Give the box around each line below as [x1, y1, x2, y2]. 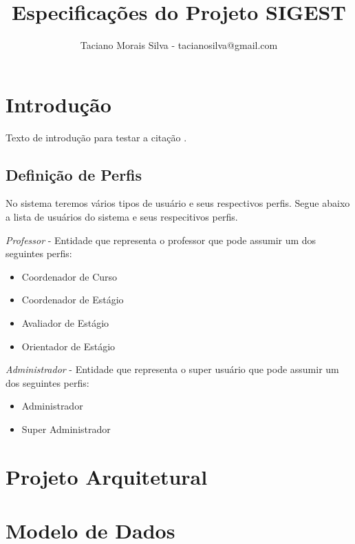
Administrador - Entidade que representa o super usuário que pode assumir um [6, 362, 339, 376]
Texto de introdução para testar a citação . [6, 130, 187, 144]
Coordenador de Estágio [21, 292, 124, 307]
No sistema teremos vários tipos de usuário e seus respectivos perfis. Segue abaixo [6, 196, 350, 210]
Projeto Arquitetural [6, 462, 208, 490]
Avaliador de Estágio [21, 316, 109, 330]
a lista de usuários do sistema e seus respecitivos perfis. [6, 210, 238, 224]
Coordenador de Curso [21, 269, 118, 283]
